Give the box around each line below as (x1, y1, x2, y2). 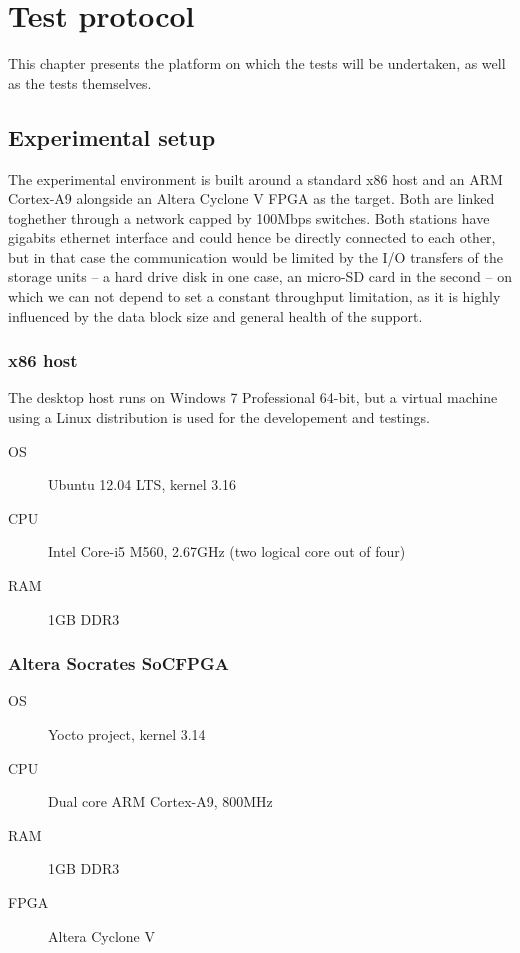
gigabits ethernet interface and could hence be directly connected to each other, (8, 227, 496, 248)
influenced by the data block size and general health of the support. (8, 305, 423, 326)
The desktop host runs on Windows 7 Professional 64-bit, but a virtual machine (8, 387, 498, 408)
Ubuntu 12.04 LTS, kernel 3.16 (48, 474, 237, 495)
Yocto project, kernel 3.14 (48, 724, 206, 745)
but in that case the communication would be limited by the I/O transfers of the (8, 246, 503, 267)
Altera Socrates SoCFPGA (8, 651, 229, 676)
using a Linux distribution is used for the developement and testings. (8, 407, 430, 428)
